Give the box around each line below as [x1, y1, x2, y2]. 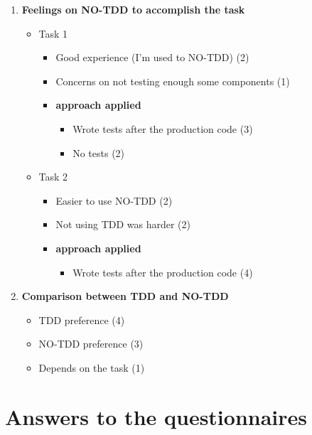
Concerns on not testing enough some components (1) [55, 73, 290, 88]
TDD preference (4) [38, 312, 125, 327]
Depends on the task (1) [38, 360, 145, 375]
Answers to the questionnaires [5, 402, 308, 431]
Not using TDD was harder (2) [55, 217, 191, 232]
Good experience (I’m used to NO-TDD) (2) [55, 50, 249, 65]
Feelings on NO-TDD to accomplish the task [21, 2, 245, 16]
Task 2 [38, 169, 68, 184]
